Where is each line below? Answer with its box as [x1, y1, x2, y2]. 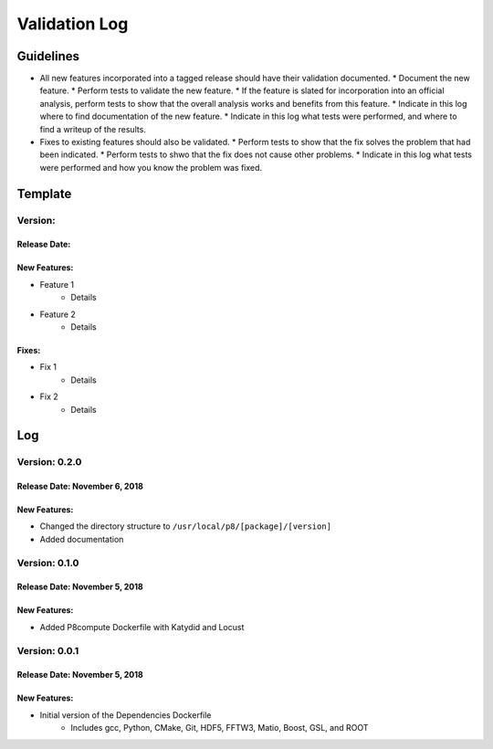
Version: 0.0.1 [16, 644, 79, 657]
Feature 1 [39, 279, 75, 290]
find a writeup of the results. [39, 123, 146, 134]
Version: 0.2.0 [16, 456, 82, 469]
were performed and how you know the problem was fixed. [39, 162, 263, 173]
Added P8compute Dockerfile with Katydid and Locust [39, 621, 245, 632]
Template [16, 185, 72, 201]
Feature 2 [39, 309, 77, 320]
